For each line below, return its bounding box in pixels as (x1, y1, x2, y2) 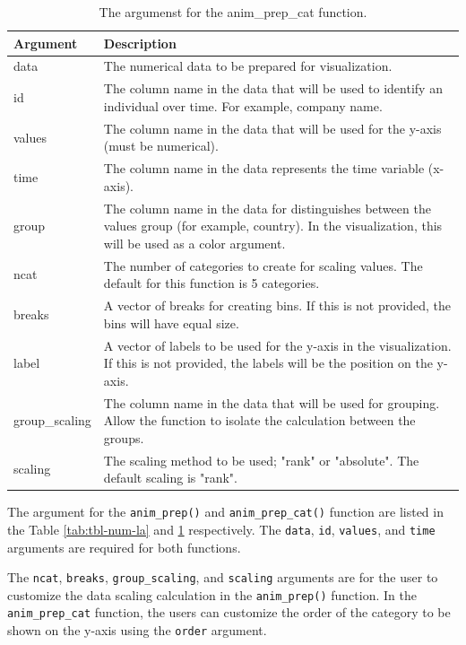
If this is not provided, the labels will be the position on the (103, 353, 433, 372)
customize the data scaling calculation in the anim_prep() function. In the (7, 585, 417, 604)
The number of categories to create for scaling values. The (103, 256, 423, 275)
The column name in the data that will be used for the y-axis (103, 118, 442, 137)
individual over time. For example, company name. (103, 96, 383, 115)
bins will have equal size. (103, 313, 239, 332)
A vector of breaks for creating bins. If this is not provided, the (103, 296, 451, 315)
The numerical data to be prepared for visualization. (103, 57, 393, 75)
